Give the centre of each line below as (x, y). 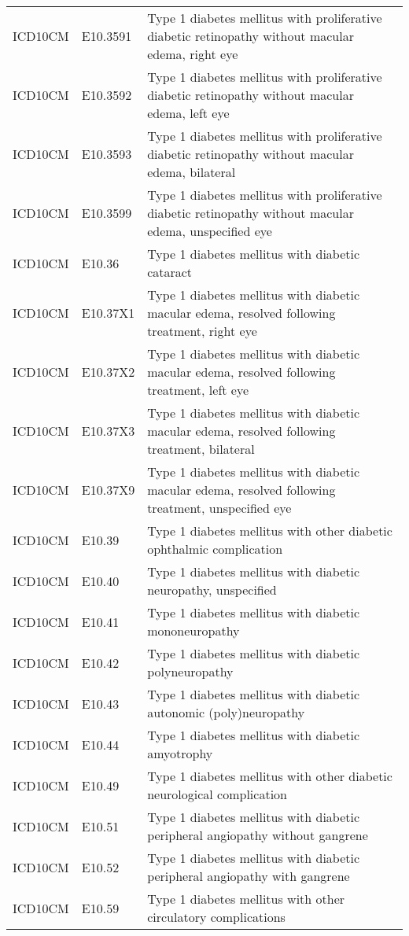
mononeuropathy (193, 630)
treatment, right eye (202, 331)
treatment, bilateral (201, 449)
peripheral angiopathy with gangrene (249, 876)
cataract (170, 272)
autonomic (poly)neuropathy (226, 712)
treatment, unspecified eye (219, 508)
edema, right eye (193, 54)
